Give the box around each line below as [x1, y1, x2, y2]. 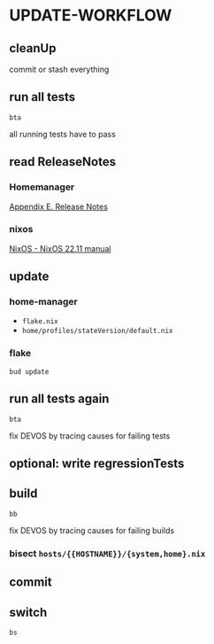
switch [9, 604, 48, 620]
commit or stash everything [9, 64, 110, 74]
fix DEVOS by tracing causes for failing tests [9, 431, 171, 441]
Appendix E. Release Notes [9, 201, 109, 212]
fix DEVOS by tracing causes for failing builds [9, 524, 175, 536]
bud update [9, 367, 50, 376]
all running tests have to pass [9, 128, 117, 139]
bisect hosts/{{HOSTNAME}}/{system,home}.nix [9, 547, 206, 559]
